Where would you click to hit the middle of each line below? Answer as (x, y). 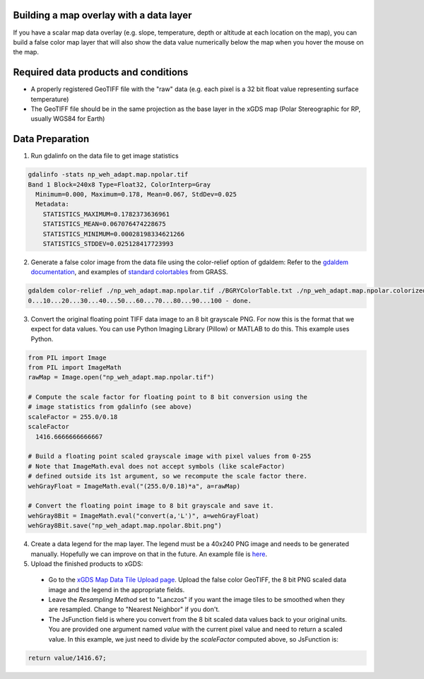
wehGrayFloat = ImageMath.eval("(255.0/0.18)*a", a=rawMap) (134, 486)
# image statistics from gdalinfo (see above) (110, 407)
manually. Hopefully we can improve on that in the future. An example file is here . (149, 554)
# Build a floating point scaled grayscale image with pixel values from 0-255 (170, 456)
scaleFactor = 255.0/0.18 (73, 417)
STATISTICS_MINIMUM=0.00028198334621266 (114, 234)
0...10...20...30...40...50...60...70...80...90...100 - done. (140, 301)
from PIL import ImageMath (75, 367)
